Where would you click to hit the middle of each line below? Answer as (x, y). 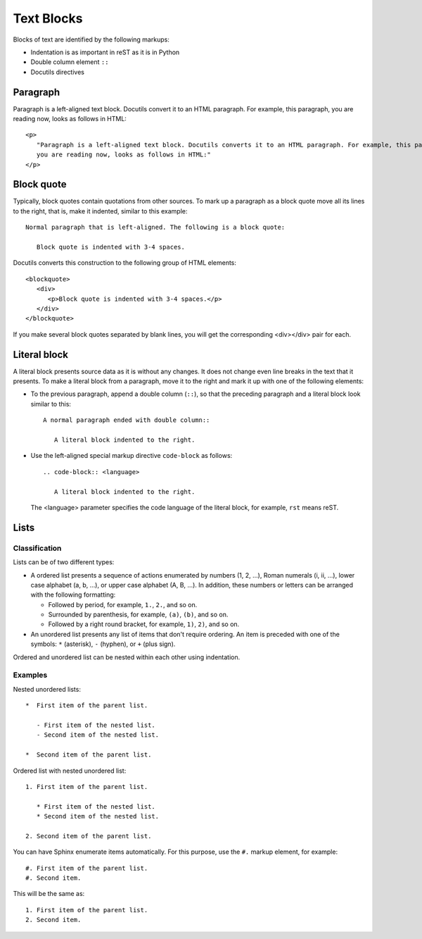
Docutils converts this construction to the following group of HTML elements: (125, 263)
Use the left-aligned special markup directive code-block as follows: (132, 456)
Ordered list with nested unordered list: (70, 771)
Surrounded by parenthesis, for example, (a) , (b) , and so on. (138, 615)
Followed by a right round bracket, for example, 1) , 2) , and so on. (144, 624)
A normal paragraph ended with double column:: (127, 420)
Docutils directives (57, 72)
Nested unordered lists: (47, 689)
